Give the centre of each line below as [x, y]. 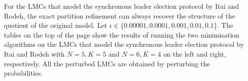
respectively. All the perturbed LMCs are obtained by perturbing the [107, 63]
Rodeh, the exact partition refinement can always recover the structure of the [120, 15]
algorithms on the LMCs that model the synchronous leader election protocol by [124, 44]
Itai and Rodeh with [34, 53]
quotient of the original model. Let [56, 25]
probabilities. [23, 73]
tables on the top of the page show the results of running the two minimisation [122, 34]
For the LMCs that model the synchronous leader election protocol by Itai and [122, 6]
